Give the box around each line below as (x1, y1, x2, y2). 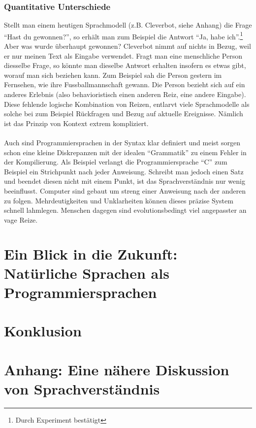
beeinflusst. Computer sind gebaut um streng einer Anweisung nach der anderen (4, 185, 246, 196)
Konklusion (4, 321, 82, 341)
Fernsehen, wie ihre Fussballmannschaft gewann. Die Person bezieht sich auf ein (4, 79, 245, 90)
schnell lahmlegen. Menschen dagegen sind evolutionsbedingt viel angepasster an (4, 205, 247, 215)
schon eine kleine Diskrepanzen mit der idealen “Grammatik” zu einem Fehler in (4, 147, 247, 157)
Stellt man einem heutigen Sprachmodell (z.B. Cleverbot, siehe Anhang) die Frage (4, 20, 252, 30)
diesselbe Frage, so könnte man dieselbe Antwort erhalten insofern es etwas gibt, (4, 60, 246, 70)
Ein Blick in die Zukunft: (4, 243, 178, 263)
